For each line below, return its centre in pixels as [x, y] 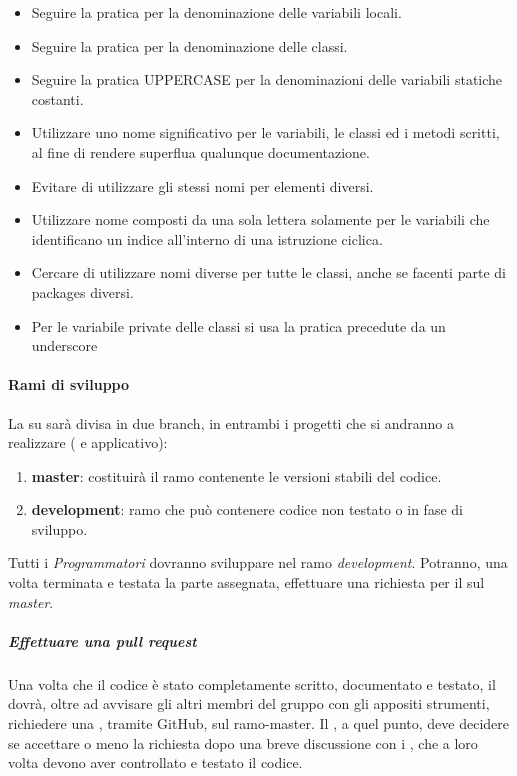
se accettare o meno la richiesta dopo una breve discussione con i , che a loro [243, 742]
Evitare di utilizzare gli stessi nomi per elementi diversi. [202, 185]
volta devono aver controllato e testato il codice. [155, 762]
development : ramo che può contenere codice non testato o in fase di [247, 509]
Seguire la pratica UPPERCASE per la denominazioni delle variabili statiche [267, 79]
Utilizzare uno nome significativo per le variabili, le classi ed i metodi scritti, [265, 132]
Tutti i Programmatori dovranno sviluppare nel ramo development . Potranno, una [258, 562]
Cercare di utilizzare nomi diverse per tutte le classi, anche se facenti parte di [268, 272]
